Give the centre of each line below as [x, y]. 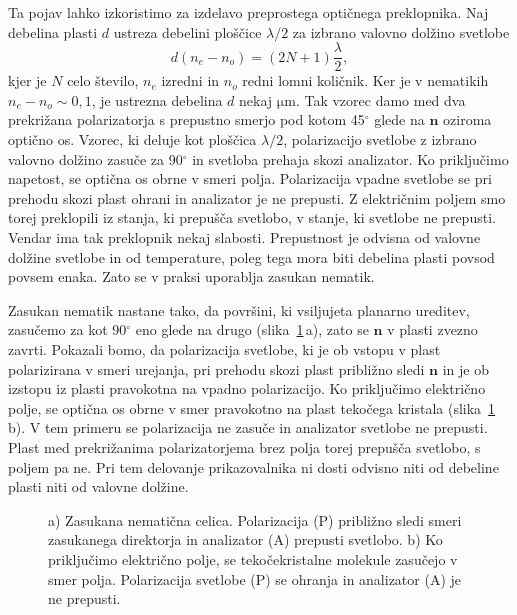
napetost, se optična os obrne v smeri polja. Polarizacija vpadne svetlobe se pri [250, 178]
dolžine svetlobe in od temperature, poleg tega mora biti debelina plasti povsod [251, 256]
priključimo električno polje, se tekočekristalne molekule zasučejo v [253, 558]
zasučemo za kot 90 [67, 329]
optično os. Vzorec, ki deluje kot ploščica [132, 139]
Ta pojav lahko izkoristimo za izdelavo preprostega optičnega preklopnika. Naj [248, 12]
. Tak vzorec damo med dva [380, 99]
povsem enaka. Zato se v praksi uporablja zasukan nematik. [191, 276]
